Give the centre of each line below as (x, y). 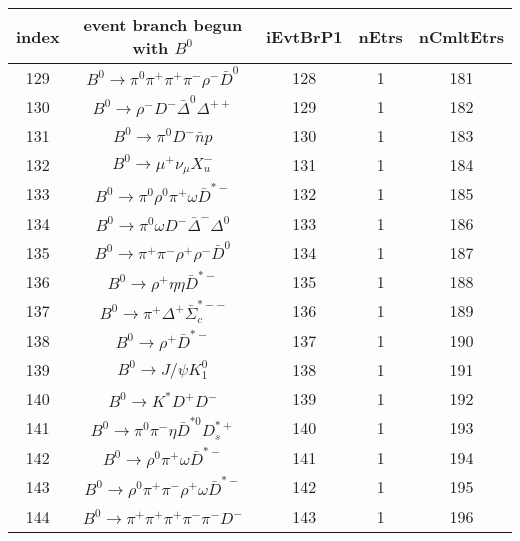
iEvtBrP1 (304, 36)
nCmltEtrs (461, 36)
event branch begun (163, 24)
